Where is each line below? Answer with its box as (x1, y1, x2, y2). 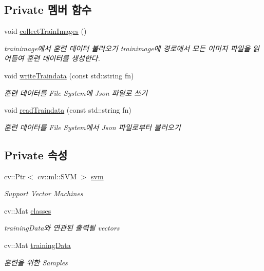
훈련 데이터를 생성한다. (26, 53, 100, 64)
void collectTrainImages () (4, 26, 87, 36)
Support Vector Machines (4, 188, 83, 199)
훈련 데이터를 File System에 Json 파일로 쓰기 (4, 87, 148, 98)
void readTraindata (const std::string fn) (4, 105, 131, 115)
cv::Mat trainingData (4, 239, 71, 250)
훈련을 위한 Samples (4, 257, 68, 267)
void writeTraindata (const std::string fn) (4, 70, 134, 80)
